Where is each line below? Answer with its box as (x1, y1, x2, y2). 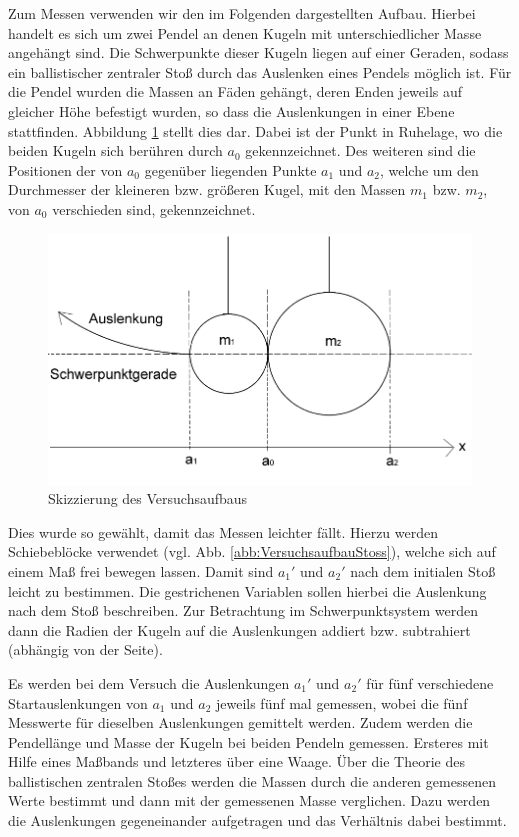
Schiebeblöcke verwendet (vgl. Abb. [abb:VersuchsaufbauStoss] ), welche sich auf (8, 541, 496, 562)
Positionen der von (8, 159, 123, 180)
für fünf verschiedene (366, 672, 494, 693)
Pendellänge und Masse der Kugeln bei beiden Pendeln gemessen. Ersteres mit (8, 731, 489, 752)
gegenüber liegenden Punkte (144, 159, 317, 180)
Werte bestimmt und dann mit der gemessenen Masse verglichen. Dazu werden (8, 790, 491, 811)
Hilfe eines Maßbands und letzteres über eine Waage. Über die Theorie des (8, 751, 466, 772)
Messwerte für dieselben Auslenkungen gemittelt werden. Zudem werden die (8, 712, 473, 733)
